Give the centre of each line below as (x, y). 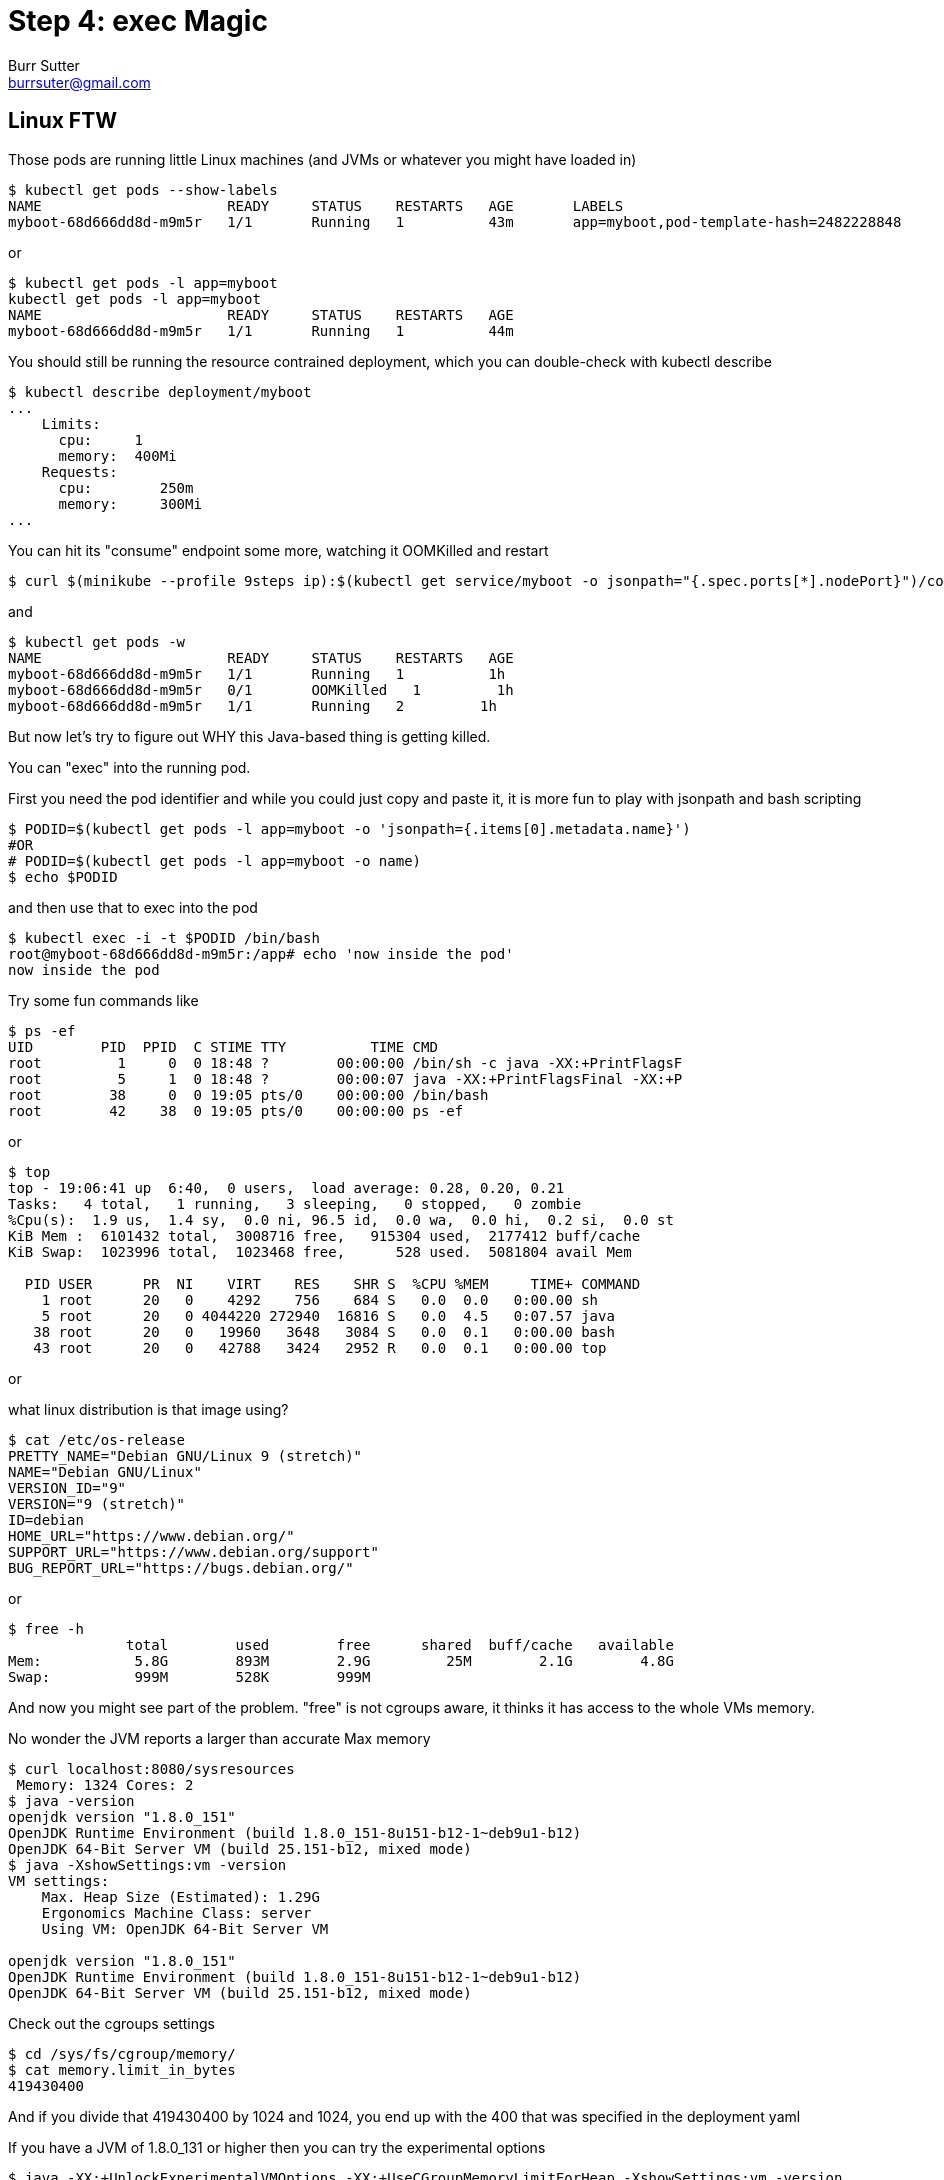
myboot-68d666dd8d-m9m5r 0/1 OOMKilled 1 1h (261, 689)
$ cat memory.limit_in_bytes (122, 2069)
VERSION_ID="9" (67, 1487)
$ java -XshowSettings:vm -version (147, 1864)
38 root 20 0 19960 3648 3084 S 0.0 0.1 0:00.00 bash (324, 1331)
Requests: (79, 471)
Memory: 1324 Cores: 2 (105, 1784)
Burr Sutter (44, 65)
